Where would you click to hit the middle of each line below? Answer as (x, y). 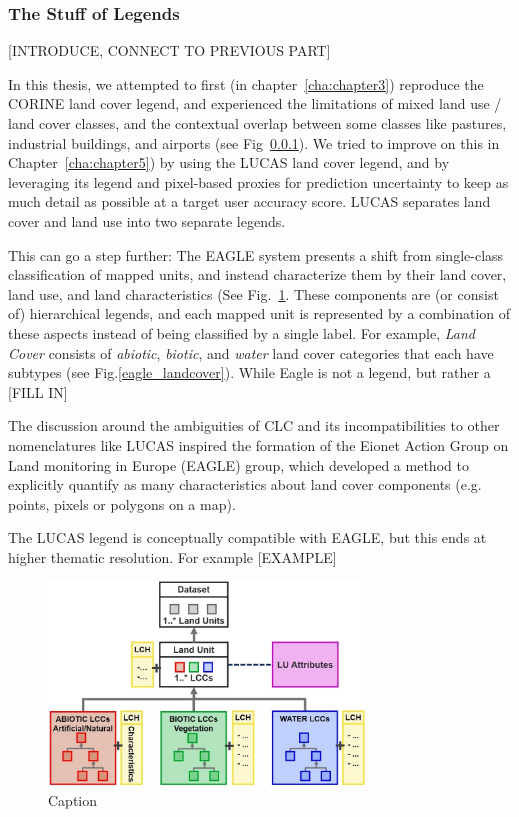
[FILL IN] (38, 391)
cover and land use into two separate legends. (147, 220)
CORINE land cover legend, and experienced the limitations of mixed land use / (255, 103)
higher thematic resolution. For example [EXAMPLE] (172, 556)
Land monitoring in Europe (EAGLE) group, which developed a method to (238, 464)
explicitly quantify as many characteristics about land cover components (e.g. (245, 484)
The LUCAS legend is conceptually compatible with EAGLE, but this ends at (247, 537)
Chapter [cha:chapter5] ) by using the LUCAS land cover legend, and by (229, 162)
